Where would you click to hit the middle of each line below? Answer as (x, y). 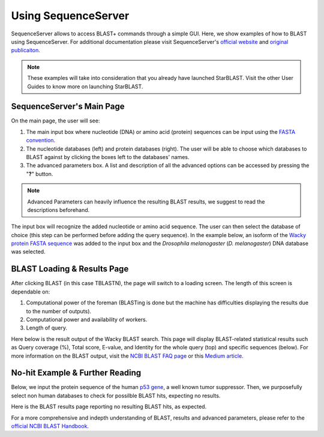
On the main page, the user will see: (55, 121)
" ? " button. (40, 173)
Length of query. (47, 328)
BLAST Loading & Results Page (70, 269)
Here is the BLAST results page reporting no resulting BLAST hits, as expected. (109, 407)
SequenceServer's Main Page (68, 107)
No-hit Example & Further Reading (76, 373)
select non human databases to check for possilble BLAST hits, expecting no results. (116, 396)
